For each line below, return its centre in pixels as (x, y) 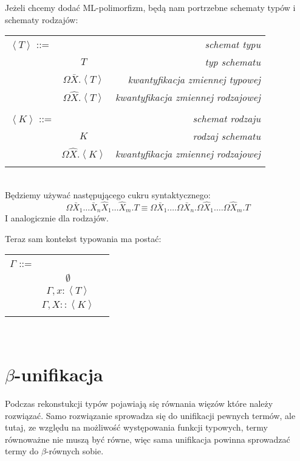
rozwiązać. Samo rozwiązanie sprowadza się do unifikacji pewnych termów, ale (150, 415)
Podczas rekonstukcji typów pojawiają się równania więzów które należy (139, 403)
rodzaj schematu (227, 136)
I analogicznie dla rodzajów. (57, 218)
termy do (22, 451)
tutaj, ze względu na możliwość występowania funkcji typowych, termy (137, 427)
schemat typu (233, 44)
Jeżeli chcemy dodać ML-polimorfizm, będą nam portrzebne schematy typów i (150, 7)
